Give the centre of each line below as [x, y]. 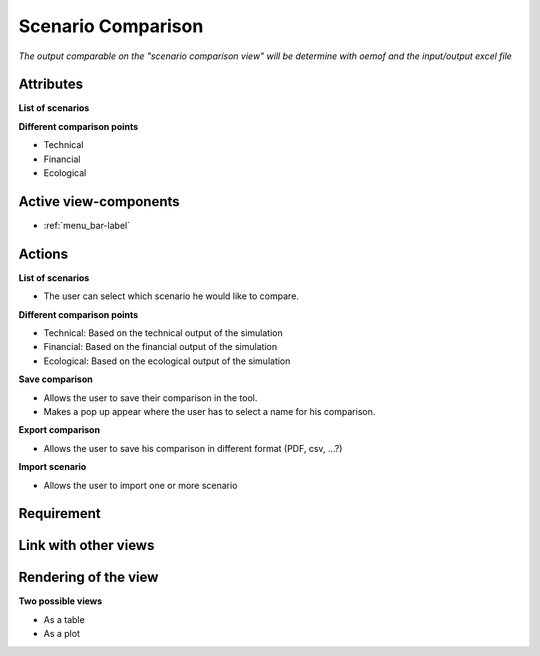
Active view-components [99, 201]
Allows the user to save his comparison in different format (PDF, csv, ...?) [193, 448]
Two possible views [60, 601]
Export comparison [59, 430]
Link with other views [86, 545]
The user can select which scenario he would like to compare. [171, 296]
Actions [43, 253]
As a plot [61, 634]
